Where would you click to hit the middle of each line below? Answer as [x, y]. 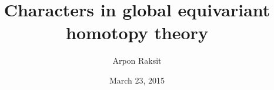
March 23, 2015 [137, 80]
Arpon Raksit [137, 60]
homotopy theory [137, 32]
